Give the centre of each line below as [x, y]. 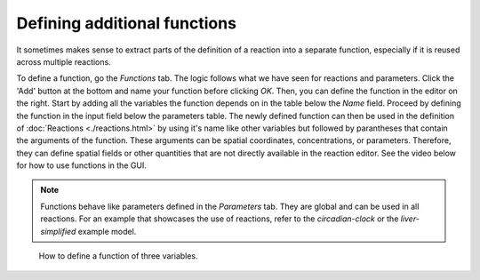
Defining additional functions [127, 23]
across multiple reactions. [64, 61]
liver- [410, 219]
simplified [58, 231]
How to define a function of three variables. [119, 256]
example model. [107, 231]
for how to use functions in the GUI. [81, 165]
